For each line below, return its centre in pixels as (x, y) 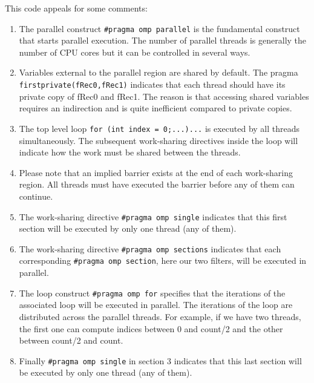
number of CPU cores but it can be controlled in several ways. (135, 52)
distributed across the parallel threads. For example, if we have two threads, (160, 316)
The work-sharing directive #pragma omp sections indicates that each (150, 248)
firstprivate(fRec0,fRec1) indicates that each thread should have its (152, 84)
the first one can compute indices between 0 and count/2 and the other (151, 328)
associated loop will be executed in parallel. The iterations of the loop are (156, 305)
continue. (36, 196)
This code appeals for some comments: (76, 8)
